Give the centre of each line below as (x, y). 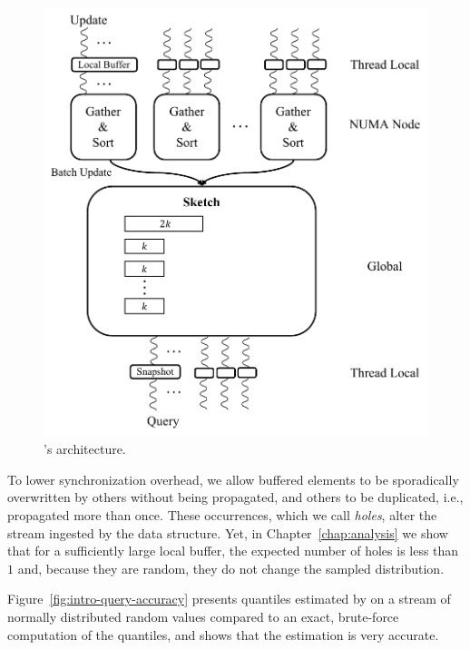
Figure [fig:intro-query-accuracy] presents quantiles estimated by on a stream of (229, 599)
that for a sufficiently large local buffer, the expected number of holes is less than (233, 551)
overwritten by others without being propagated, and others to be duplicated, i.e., (235, 497)
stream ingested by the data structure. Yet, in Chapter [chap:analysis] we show (228, 532)
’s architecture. (85, 449)
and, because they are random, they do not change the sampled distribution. (231, 568)
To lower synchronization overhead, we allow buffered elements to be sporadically (233, 479)
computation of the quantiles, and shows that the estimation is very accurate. (223, 634)
